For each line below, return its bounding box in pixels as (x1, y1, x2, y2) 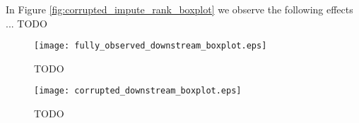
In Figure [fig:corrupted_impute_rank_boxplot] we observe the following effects (6, 2, 353, 16)
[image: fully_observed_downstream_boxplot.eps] (34, 41, 267, 51)
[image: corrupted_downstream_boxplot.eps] (34, 86, 242, 96)
